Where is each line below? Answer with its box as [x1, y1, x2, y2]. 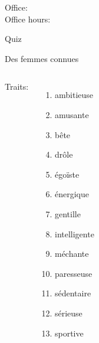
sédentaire [54, 287, 91, 299]
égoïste [54, 168, 80, 180]
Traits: [5, 80, 29, 93]
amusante [54, 108, 89, 120]
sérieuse [54, 306, 82, 319]
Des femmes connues [5, 52, 79, 64]
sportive [54, 326, 84, 339]
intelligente [54, 227, 94, 240]
